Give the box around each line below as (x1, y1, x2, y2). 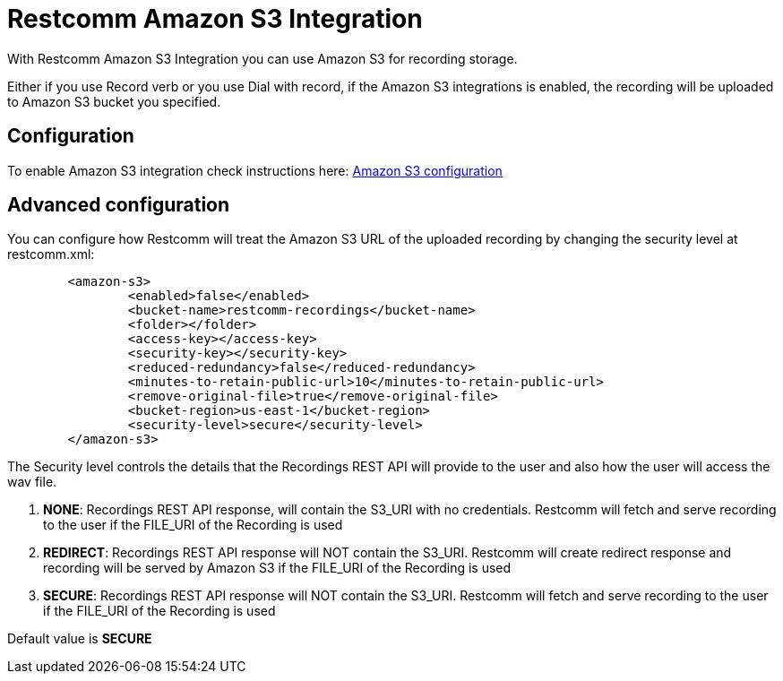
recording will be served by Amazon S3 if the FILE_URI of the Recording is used (43, 560, 512, 576)
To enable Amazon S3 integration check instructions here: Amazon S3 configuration (7, 162, 503, 178)
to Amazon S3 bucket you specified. (7, 93, 221, 109)
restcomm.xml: (7, 246, 95, 263)
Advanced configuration (7, 194, 230, 217)
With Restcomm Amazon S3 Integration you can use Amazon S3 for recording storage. (7, 50, 518, 66)
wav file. (7, 474, 57, 490)
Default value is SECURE (7, 631, 152, 647)
